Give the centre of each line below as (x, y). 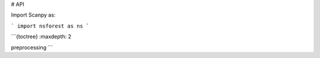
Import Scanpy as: (33, 15)
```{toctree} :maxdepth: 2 (41, 37)
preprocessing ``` (32, 47)
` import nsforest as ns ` (50, 26)
